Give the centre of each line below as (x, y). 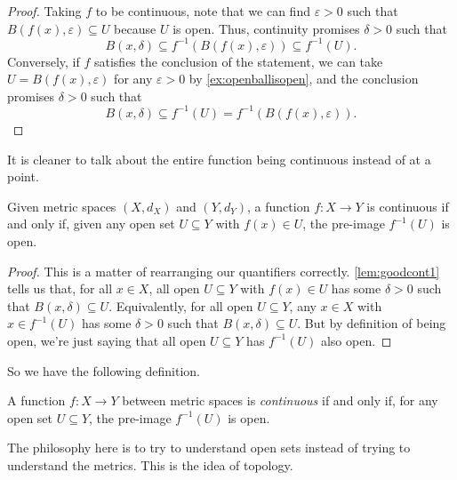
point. (23, 176)
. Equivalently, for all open (181, 305)
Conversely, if (44, 61)
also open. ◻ (356, 340)
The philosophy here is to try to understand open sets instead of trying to (209, 448)
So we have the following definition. (104, 370)
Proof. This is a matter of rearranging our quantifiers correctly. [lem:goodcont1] (224, 271)
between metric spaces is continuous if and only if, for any (280, 400)
